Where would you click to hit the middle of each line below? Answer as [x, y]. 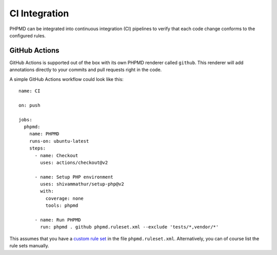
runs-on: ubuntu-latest [59, 141]
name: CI [29, 91]
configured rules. [28, 35]
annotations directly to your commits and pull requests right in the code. [86, 70]
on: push [29, 105]
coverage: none [65, 198]
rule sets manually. [29, 246]
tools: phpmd [62, 206]
